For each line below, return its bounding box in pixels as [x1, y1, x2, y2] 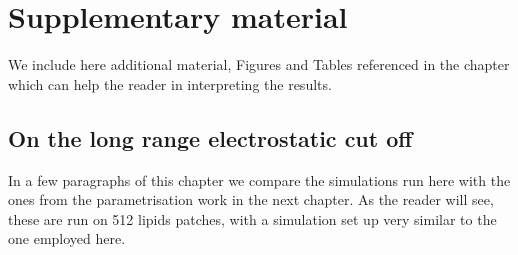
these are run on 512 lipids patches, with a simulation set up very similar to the [8, 208, 497, 229]
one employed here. [8, 228, 126, 249]
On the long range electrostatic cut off [8, 122, 413, 153]
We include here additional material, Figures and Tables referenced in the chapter [8, 54, 510, 75]
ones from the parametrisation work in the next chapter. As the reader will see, [8, 189, 494, 210]
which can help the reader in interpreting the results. [8, 73, 332, 94]
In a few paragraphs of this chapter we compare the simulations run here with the [8, 169, 511, 190]
